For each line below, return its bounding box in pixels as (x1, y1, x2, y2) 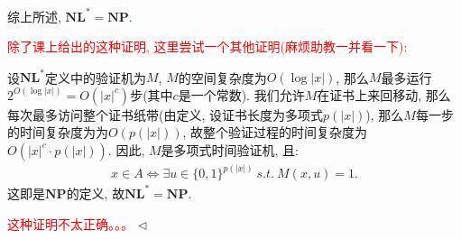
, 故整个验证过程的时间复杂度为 (182, 123, 368, 142)
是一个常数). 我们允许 (178, 85, 305, 104)
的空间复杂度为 (178, 68, 267, 87)
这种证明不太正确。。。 (7, 214, 134, 233)
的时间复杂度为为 (7, 123, 108, 142)
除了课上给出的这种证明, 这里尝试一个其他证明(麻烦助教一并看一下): (7, 37, 408, 56)
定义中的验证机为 (45, 68, 146, 87)
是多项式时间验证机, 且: (161, 140, 300, 159)
